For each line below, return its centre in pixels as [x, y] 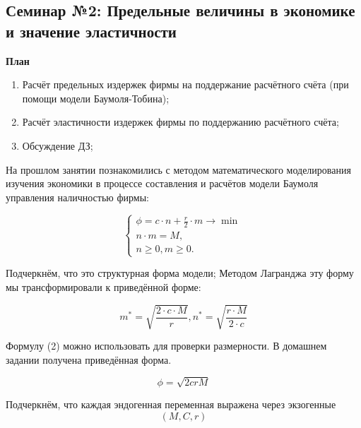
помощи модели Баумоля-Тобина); [96, 98]
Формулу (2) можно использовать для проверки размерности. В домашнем [166, 346]
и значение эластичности [91, 31]
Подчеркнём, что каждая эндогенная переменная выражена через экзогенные [171, 404]
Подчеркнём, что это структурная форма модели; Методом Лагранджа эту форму [180, 273]
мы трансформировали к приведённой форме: [103, 286]
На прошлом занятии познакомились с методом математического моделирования [178, 169]
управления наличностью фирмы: [77, 197]
